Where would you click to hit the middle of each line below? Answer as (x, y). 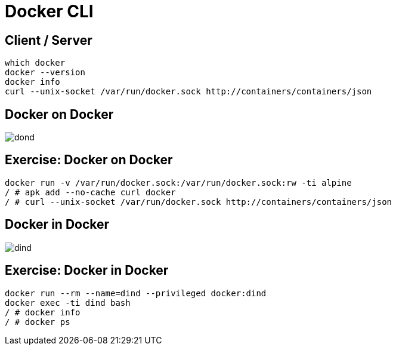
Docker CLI (49, 11)
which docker (35, 63)
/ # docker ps (38, 322)
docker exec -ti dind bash (68, 303)
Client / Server (49, 40)
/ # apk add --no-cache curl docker (90, 192)
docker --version (45, 73)
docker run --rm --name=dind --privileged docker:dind (136, 293)
